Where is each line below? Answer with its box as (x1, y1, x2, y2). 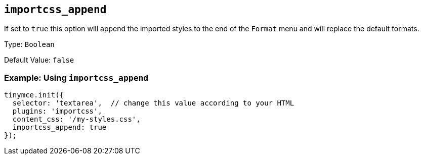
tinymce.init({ (4, 91, 64, 99)
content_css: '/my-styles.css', (12, 115, 141, 124)
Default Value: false (4, 56, 74, 65)
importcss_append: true (12, 123, 107, 132)
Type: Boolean (4, 40, 55, 49)
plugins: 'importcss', (12, 107, 102, 116)
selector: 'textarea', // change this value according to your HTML (12, 99, 294, 108)
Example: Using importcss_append (4, 72, 149, 83)
